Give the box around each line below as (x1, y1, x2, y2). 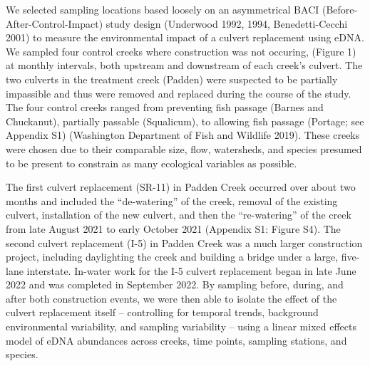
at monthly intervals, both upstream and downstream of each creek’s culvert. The (6, 58, 363, 73)
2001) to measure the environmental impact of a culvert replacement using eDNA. (6, 30, 364, 45)
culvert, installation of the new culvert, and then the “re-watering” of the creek (6, 207, 351, 222)
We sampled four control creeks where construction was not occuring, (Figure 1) (6, 43, 356, 58)
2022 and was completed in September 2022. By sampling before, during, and (6, 277, 344, 292)
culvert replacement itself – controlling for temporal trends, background (6, 305, 319, 320)
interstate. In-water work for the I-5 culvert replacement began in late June (26, 263, 356, 278)
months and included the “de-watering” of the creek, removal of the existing (6, 193, 338, 208)
